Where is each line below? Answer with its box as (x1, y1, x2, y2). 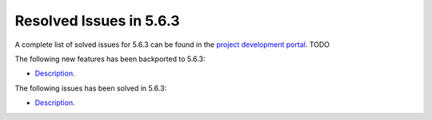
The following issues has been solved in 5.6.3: (14, 83, 167, 93)
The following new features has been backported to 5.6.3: (14, 54, 206, 64)
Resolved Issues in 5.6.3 (14, 12, 180, 29)
